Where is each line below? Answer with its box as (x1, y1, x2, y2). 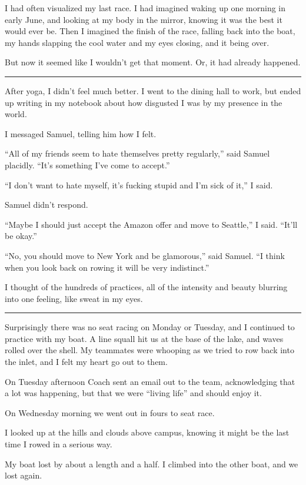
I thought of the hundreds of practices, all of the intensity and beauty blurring (5, 281, 288, 293)
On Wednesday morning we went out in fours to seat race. (5, 406, 215, 418)
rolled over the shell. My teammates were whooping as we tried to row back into (5, 344, 294, 356)
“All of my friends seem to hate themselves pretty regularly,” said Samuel (5, 147, 270, 160)
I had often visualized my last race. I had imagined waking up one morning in (5, 2, 286, 14)
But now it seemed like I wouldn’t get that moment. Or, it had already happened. (5, 56, 301, 68)
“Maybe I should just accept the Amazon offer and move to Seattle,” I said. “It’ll (5, 218, 298, 230)
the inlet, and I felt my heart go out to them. (5, 356, 168, 368)
